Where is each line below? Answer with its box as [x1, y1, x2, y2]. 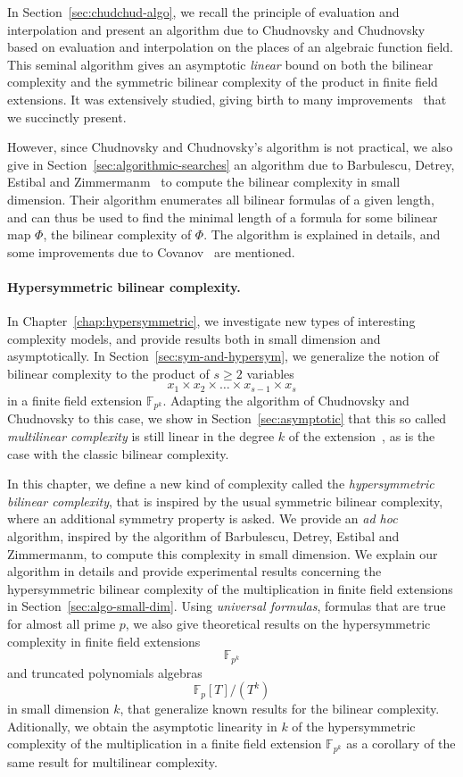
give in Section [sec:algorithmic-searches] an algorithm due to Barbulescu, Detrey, [7, 155, 455, 173]
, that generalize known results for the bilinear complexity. [120, 699, 440, 718]
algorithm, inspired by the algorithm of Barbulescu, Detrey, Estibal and [7, 526, 400, 545]
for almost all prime [7, 614, 116, 632]
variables [246, 363, 294, 382]
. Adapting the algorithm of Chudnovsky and [162, 390, 409, 409]
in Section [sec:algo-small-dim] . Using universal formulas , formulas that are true [7, 597, 446, 615]
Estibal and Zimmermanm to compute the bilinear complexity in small [7, 172, 401, 191]
